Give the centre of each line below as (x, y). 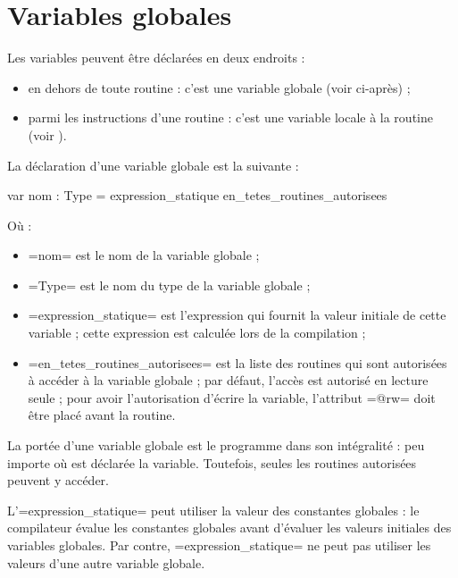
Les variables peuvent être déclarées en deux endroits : (156, 58)
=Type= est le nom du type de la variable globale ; (169, 285)
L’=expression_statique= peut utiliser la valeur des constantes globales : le (213, 510)
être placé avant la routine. (102, 415)
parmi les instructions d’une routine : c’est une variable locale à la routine (230, 117)
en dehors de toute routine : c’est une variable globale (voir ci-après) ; (219, 87)
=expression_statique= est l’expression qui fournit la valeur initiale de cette (237, 315)
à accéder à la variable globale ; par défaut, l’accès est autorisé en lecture (228, 380)
